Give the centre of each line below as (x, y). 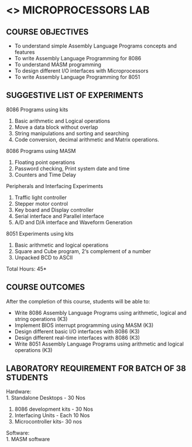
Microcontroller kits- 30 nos (48, 422)
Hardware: (19, 392)
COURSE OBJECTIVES (47, 32)
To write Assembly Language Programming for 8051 (77, 77)
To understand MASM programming (58, 64)
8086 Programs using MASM (41, 151)
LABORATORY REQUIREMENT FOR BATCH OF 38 (96, 369)
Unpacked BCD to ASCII (44, 257)
